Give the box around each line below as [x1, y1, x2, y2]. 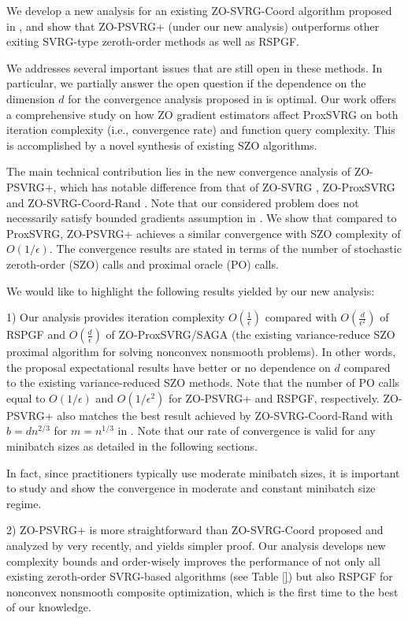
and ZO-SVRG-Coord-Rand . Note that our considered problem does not [6, 194, 359, 210]
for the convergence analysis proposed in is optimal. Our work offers [68, 90, 396, 106]
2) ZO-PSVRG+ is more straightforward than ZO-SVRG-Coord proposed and [6, 522, 384, 538]
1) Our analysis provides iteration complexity [6, 309, 225, 325]
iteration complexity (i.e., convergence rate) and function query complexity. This [6, 121, 395, 138]
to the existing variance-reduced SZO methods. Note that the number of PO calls [6, 374, 400, 391]
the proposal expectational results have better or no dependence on [6, 358, 331, 375]
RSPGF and [6, 326, 65, 343]
